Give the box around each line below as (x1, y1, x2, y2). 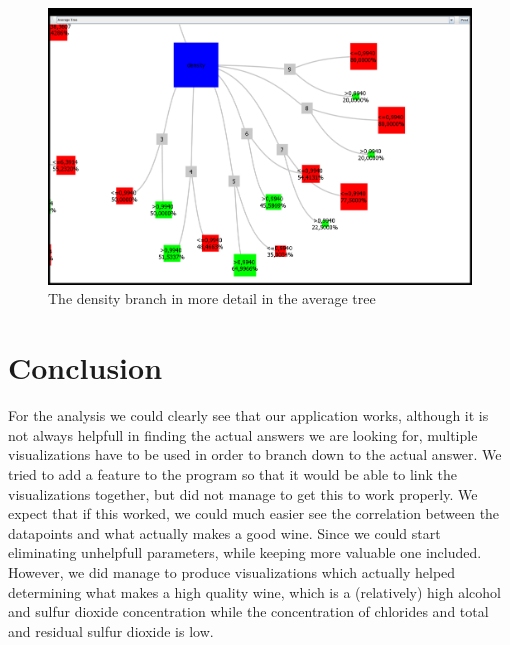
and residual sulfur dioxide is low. (8, 620, 214, 641)
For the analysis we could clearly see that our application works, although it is (8, 405, 489, 426)
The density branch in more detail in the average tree (48, 288, 376, 309)
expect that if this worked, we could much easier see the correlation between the (8, 503, 500, 524)
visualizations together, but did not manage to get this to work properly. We (8, 483, 478, 504)
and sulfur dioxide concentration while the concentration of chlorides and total (8, 601, 489, 622)
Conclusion (8, 347, 163, 388)
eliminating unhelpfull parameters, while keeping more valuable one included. (8, 542, 482, 563)
